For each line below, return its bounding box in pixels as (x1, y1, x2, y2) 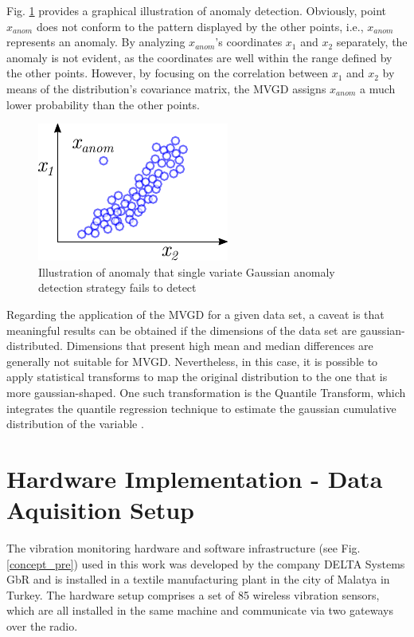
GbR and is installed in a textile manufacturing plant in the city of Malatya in (6, 571, 390, 588)
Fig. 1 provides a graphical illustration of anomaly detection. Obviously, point (6, 2, 387, 18)
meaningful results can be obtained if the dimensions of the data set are (6, 321, 357, 338)
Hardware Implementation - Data (6, 462, 383, 494)
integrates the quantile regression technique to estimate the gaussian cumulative (6, 399, 396, 416)
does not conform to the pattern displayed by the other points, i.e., (36, 18, 364, 34)
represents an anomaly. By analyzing (6, 33, 186, 50)
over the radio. (6, 617, 78, 634)
